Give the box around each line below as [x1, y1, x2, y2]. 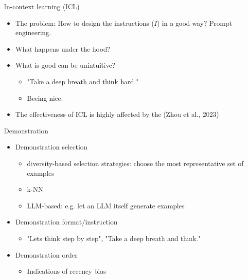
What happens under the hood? [15, 43, 110, 54]
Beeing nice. [27, 93, 63, 103]
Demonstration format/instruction [15, 217, 118, 227]
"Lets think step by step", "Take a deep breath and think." [27, 233, 201, 243]
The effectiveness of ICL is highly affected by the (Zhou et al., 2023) [15, 109, 219, 119]
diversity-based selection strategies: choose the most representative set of [27, 158, 244, 168]
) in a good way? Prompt [157, 18, 232, 28]
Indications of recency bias [27, 266, 106, 276]
